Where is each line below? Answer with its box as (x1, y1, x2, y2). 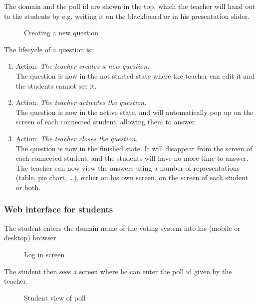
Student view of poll (24, 292, 86, 303)
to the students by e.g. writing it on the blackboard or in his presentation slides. (4, 10, 250, 21)
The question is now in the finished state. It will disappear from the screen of (15, 143, 253, 153)
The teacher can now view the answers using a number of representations (15, 162, 240, 173)
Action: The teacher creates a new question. (15, 61, 150, 71)
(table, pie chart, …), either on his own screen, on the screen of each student (15, 172, 248, 183)
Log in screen (24, 249, 65, 259)
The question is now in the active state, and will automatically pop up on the (15, 106, 254, 117)
